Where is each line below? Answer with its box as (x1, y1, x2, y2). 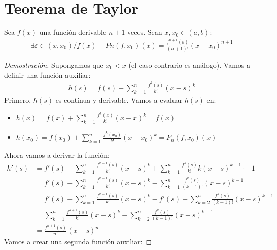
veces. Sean (127, 27, 162, 37)
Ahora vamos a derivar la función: (4, 150, 110, 160)
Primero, (4, 94, 31, 105)
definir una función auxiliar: (4, 69, 91, 80)
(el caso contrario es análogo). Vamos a (128, 60, 250, 70)
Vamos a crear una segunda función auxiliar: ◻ (4, 236, 152, 247)
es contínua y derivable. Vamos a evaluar (55, 94, 183, 105)
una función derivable (39, 27, 107, 37)
